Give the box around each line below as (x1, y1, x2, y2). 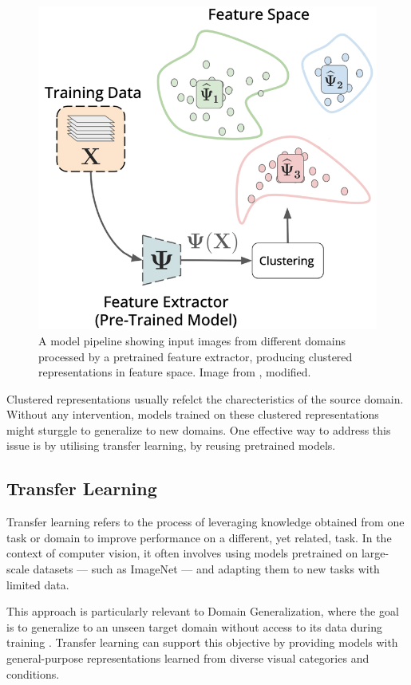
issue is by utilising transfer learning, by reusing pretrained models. (6, 437, 336, 454)
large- (361, 545, 389, 561)
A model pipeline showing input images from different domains (38, 332, 346, 348)
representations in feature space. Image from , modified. (38, 364, 311, 380)
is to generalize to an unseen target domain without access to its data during (6, 618, 383, 635)
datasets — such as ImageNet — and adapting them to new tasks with (33, 561, 380, 577)
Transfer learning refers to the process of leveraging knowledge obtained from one (6, 514, 405, 530)
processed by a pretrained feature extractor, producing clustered (38, 348, 353, 364)
